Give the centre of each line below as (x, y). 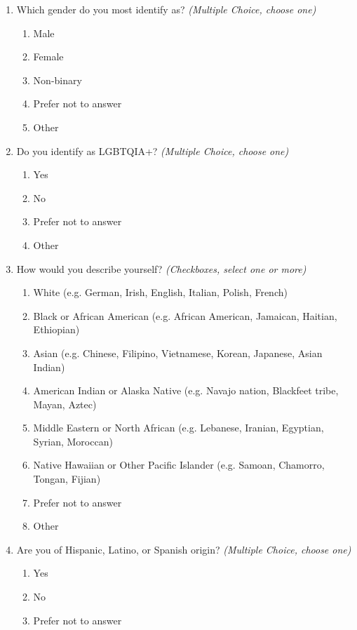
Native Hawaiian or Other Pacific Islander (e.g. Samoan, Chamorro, (179, 465)
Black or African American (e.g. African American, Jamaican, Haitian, (185, 315)
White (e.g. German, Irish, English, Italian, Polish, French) (160, 292)
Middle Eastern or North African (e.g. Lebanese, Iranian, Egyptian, (178, 428)
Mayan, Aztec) (65, 404)
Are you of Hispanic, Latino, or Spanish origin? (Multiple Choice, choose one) (184, 549)
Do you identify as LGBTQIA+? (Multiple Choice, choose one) (153, 150)
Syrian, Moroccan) (73, 441)
